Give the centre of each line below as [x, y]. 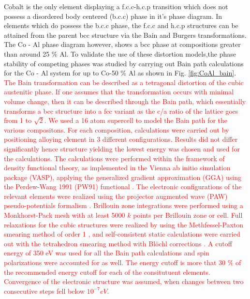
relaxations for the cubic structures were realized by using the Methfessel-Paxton [124, 224]
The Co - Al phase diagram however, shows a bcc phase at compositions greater [122, 44]
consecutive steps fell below [44, 291]
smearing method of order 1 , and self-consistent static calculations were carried [122, 234]
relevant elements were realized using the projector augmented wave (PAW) [116, 196]
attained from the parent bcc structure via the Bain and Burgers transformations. [125, 35]
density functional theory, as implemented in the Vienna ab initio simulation [117, 168]
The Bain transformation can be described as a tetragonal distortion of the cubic [124, 82]
